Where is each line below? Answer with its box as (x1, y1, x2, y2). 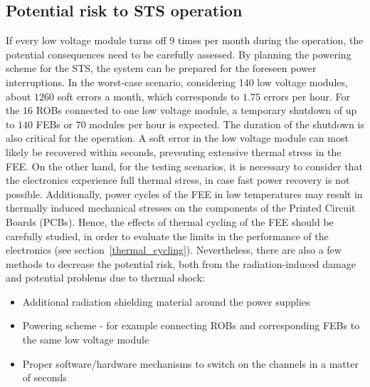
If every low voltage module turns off (6, 33, 166, 48)
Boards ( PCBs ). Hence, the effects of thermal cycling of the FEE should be (6, 214, 334, 229)
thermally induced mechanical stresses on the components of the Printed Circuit (6, 200, 356, 215)
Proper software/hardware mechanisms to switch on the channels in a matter (22, 356, 359, 371)
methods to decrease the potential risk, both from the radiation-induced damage (6, 256, 356, 271)
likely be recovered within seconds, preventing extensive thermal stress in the (6, 144, 342, 159)
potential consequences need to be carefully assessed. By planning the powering (6, 46, 351, 61)
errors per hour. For (263, 88, 351, 103)
